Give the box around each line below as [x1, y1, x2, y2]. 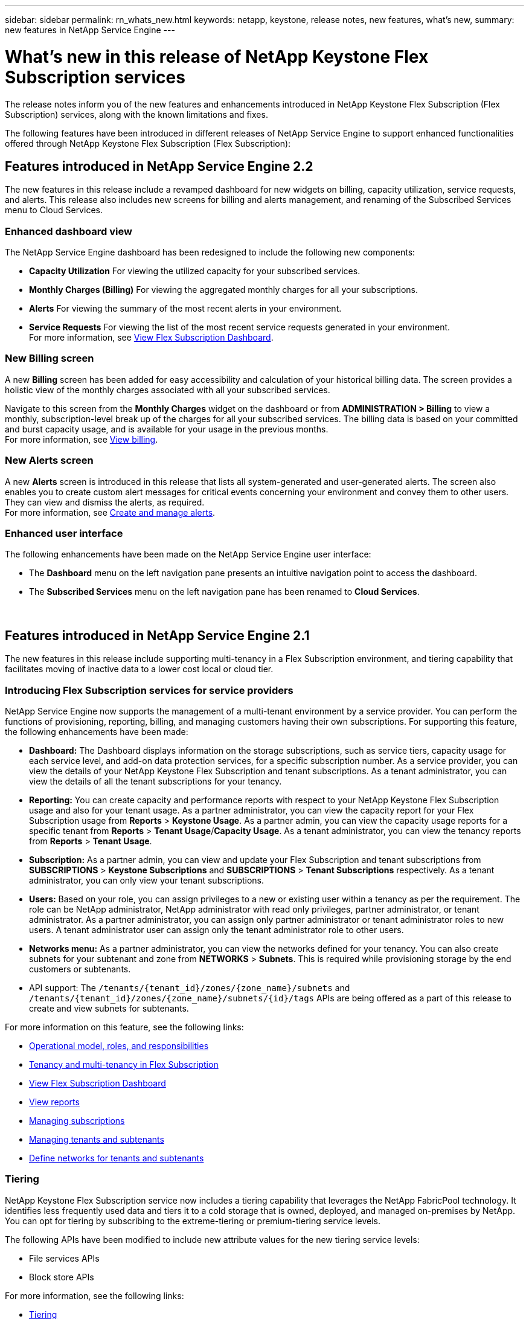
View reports [29, 1096, 80, 1107]
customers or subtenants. [29, 963, 131, 974]
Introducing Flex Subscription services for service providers [5, 684, 293, 696]
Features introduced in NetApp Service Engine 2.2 [5, 158, 313, 174]
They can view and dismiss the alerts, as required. [5, 496, 205, 507]
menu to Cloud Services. [5, 205, 103, 216]
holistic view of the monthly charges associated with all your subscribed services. [5, 384, 330, 395]
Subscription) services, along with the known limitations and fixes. [5, 109, 268, 120]
